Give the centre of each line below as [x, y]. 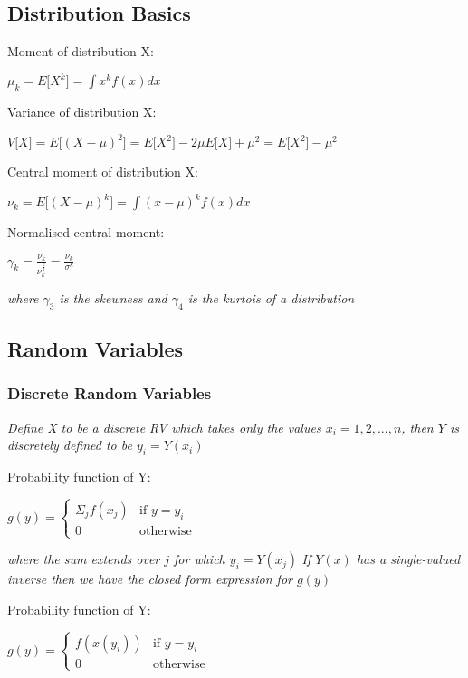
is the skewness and [113, 297]
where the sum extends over [84, 559]
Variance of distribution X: [82, 112]
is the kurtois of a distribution [271, 297]
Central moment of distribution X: [103, 172]
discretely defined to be [70, 445]
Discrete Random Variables [110, 393]
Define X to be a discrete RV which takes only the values [164, 427]
